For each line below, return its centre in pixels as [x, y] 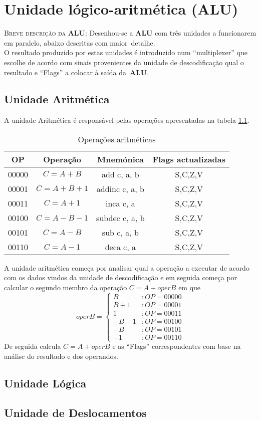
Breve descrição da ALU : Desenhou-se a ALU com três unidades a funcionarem [130, 33]
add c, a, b [120, 174]
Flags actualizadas [189, 159]
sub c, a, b [120, 232]
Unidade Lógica [45, 383]
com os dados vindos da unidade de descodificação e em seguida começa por [121, 277]
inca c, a [120, 203]
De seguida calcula [33, 346]
